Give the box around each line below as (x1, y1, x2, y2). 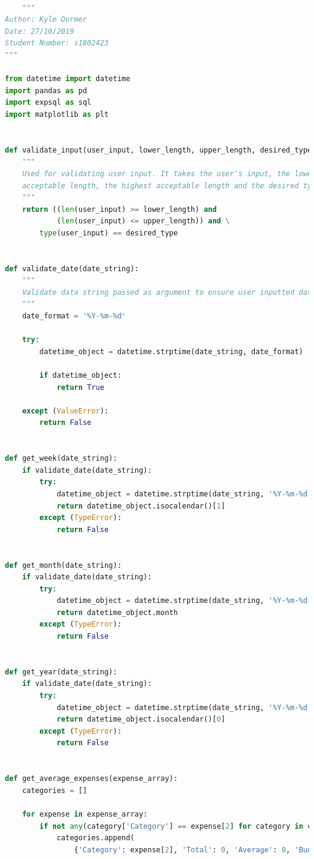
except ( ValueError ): (22, 406, 109, 415)
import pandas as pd (5, 86, 88, 95)
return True (56, 383, 104, 392)
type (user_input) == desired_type (39, 228, 178, 237)
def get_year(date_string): (5, 667, 118, 676)
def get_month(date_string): (5, 561, 122, 570)
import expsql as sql (5, 98, 92, 107)
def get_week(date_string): (5, 454, 118, 463)
